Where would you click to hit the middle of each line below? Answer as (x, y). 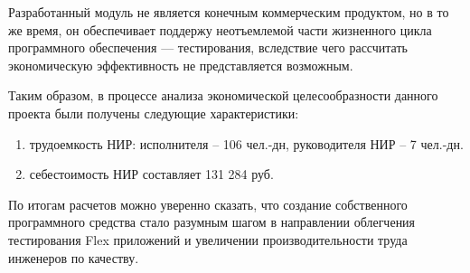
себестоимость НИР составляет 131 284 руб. (151, 174)
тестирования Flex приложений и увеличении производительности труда (208, 239)
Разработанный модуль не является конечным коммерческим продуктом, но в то (229, 12)
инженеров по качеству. (74, 257)
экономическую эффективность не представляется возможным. (181, 65)
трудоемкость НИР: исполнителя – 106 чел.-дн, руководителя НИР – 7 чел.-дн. (246, 143)
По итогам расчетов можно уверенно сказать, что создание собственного (208, 204)
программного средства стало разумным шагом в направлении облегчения (212, 222)
